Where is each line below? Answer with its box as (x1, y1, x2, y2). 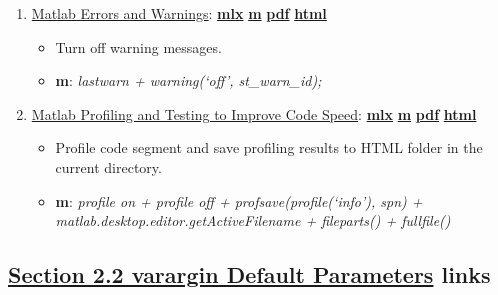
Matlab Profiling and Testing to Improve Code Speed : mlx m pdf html (31, 103, 477, 124)
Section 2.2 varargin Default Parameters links (8, 259, 491, 290)
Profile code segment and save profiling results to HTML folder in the (55, 137, 483, 158)
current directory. (55, 156, 162, 177)
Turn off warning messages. (55, 36, 222, 57)
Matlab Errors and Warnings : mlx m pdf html (31, 3, 327, 23)
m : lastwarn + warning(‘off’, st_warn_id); (55, 70, 322, 91)
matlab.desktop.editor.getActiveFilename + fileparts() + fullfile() (55, 210, 451, 231)
